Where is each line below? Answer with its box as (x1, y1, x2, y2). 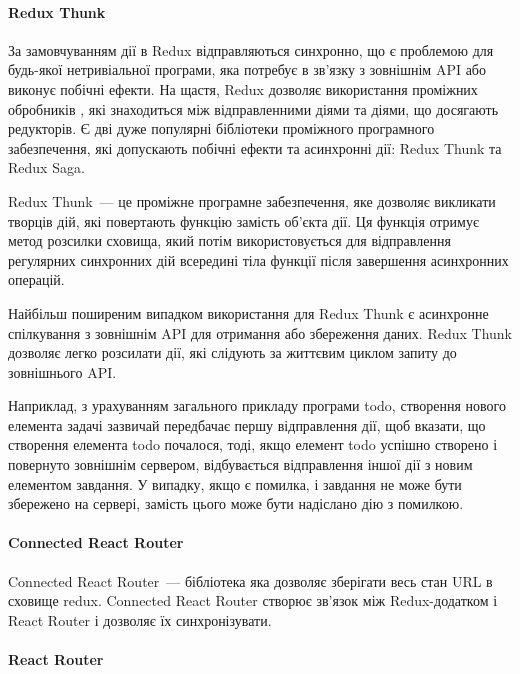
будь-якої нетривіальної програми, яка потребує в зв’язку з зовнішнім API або (8, 59, 486, 80)
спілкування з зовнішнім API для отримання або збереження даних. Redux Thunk (8, 322, 513, 343)
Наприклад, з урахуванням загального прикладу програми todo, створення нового (8, 395, 506, 416)
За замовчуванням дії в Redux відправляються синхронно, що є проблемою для (8, 39, 494, 60)
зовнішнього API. (8, 361, 117, 382)
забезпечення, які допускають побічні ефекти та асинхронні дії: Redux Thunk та (8, 137, 502, 158)
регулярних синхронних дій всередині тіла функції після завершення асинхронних (8, 249, 509, 270)
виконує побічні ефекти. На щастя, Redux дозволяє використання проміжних (8, 78, 478, 99)
